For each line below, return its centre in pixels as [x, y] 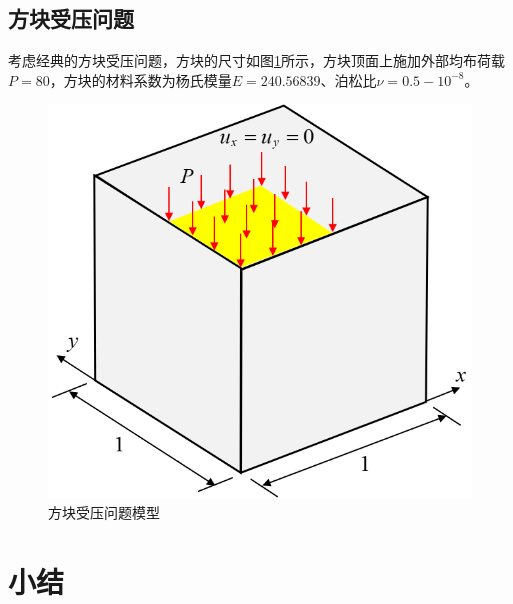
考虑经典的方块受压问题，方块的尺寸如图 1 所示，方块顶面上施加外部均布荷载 [256, 60]
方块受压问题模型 [104, 511]
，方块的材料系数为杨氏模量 [140, 79]
